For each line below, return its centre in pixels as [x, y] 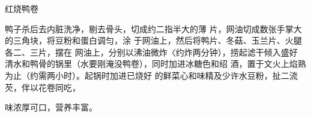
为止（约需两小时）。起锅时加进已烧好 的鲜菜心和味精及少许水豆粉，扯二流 [151, 75]
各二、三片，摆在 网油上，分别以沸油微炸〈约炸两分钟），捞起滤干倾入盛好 [151, 52]
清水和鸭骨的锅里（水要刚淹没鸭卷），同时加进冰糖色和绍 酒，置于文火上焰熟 [155, 64]
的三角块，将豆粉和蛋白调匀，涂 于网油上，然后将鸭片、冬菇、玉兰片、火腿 [153, 40]
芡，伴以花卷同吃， [43, 87]
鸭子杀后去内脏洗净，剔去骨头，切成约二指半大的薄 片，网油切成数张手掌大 [153, 28]
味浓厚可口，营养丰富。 [51, 107]
